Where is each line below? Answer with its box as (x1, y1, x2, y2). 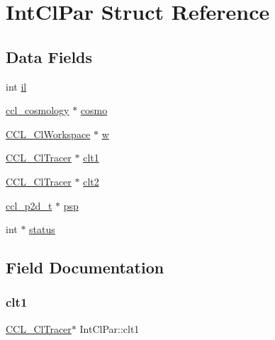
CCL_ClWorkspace (6, 126, 91, 141)
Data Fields (6, 45, 93, 67)
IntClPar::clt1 (79, 321, 140, 336)
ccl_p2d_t (6, 198, 52, 212)
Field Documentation (6, 256, 164, 278)
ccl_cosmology (6, 103, 69, 118)
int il (6, 79, 27, 93)
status (29, 222, 55, 237)
